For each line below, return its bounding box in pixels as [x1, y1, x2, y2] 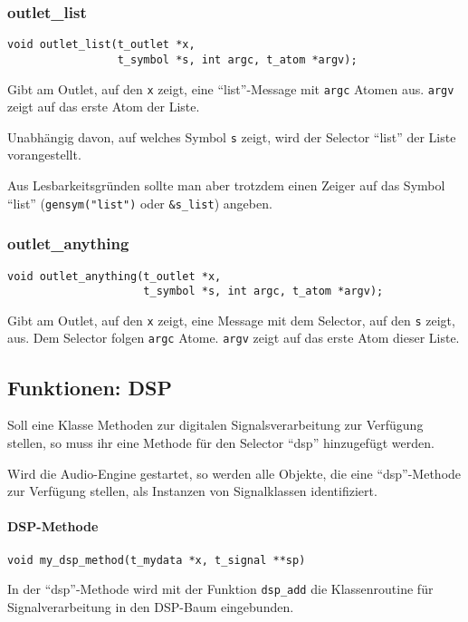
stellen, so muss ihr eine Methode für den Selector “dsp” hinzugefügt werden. [7, 432, 435, 452]
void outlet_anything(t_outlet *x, [7, 269, 222, 283]
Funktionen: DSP [7, 373, 173, 401]
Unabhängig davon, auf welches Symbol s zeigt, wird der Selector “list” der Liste [7, 127, 456, 146]
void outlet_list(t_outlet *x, [7, 38, 196, 52]
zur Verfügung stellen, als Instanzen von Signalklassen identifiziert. [7, 481, 377, 501]
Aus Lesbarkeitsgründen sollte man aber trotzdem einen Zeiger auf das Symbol [7, 176, 445, 195]
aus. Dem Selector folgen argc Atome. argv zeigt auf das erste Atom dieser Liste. [7, 328, 460, 347]
